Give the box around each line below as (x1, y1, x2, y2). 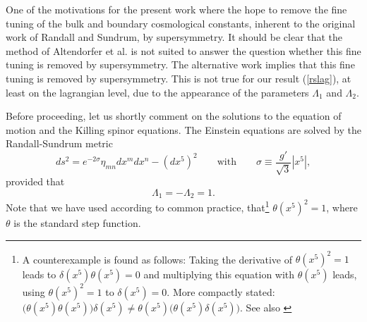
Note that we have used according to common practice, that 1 (6, 198, 270, 215)
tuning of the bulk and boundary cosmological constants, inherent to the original (6, 16, 356, 30)
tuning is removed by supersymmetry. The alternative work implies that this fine (6, 57, 355, 72)
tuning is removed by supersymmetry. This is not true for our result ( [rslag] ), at (6, 70, 351, 85)
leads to (22, 267, 56, 282)
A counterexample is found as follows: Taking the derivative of (22, 252, 292, 266)
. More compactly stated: (167, 284, 275, 299)
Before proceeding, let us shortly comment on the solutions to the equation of (6, 109, 342, 123)
